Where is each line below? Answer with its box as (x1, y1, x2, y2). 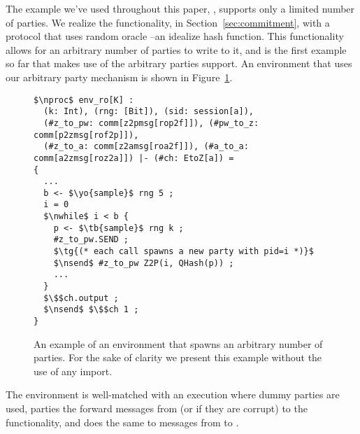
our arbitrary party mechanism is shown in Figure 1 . (6, 69, 233, 84)
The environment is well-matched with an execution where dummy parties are (6, 387, 340, 402)
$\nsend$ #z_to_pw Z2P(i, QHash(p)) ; (53, 258, 234, 268)
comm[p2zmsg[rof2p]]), (34, 129, 139, 140)
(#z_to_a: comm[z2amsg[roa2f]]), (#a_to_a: (43, 141, 249, 152)
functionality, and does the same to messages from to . (6, 414, 239, 429)
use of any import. (34, 363, 113, 378)
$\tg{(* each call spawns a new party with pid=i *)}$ (53, 246, 314, 257)
